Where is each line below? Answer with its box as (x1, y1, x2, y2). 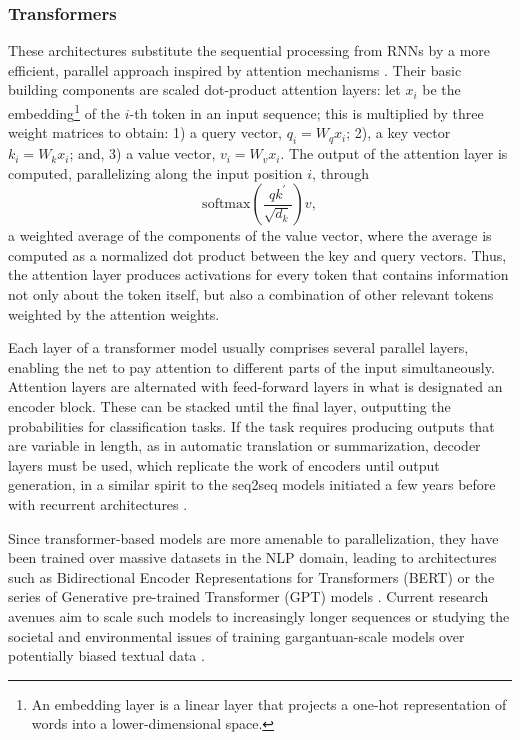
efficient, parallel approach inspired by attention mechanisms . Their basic (8, 59, 462, 80)
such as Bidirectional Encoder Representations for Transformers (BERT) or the (8, 566, 495, 587)
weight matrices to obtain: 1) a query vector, (8, 122, 282, 143)
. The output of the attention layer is (280, 143, 508, 164)
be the (422, 79, 461, 100)
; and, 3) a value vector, (69, 143, 216, 164)
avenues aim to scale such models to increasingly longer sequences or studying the (8, 605, 510, 626)
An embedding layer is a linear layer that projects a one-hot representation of (31, 693, 507, 714)
